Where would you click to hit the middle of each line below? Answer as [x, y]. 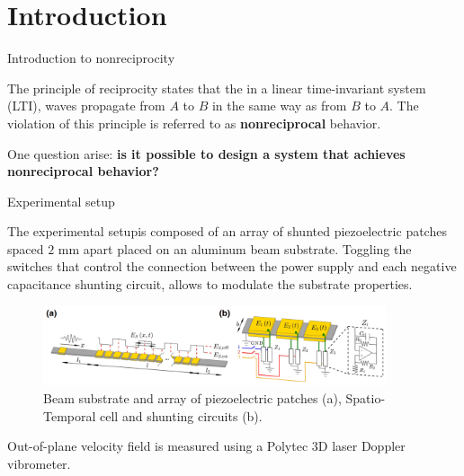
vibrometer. [39, 463]
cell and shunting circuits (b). [181, 415]
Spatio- [366, 397]
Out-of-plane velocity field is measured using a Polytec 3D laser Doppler [206, 446]
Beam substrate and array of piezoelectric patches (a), [192, 397]
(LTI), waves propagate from [86, 106]
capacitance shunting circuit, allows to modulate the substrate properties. [210, 284]
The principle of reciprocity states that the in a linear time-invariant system [217, 88]
